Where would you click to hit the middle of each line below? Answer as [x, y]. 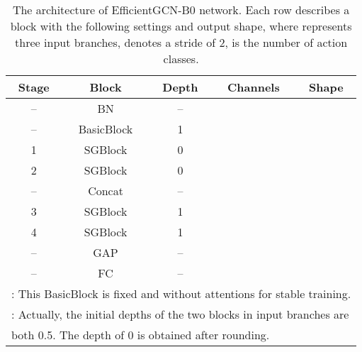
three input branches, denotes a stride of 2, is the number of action [181, 42]
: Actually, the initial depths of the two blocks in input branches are [180, 314]
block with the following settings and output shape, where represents [181, 26]
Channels [254, 87]
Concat [106, 191]
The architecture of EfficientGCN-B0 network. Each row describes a [181, 10]
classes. [181, 59]
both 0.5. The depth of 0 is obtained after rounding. [141, 335]
